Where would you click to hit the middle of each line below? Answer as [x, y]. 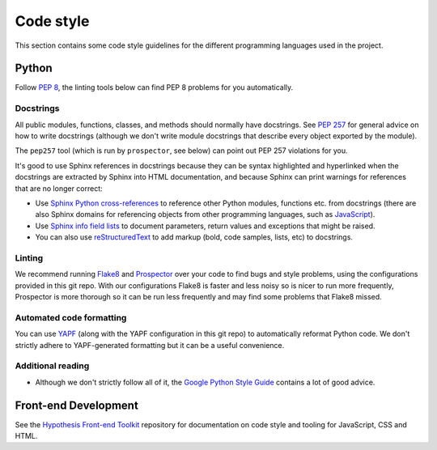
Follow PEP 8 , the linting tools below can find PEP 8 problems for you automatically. [154, 87]
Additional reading [52, 366]
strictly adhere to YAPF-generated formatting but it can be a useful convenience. [150, 345]
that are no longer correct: [59, 188]
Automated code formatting [71, 317]
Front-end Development [77, 405]
